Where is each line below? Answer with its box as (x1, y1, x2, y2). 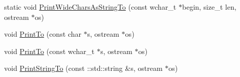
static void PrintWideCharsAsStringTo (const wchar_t (4, 2, 177, 12)
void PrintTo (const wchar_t (4, 45, 95, 56)
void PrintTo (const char (4, 29, 81, 39)
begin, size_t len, (182, 2, 236, 12)
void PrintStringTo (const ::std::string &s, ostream (4, 63, 163, 73)
